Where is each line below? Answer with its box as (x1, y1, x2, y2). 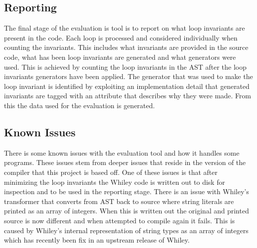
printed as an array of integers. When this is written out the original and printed (4, 206, 249, 216)
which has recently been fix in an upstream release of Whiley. (4, 235, 190, 245)
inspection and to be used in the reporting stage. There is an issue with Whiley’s (4, 186, 249, 197)
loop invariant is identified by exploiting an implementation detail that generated (4, 81, 250, 91)
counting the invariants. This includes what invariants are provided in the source (4, 42, 249, 52)
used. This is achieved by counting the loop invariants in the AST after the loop (4, 61, 247, 72)
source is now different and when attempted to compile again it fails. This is (4, 215, 235, 225)
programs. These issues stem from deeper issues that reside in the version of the (4, 157, 246, 167)
